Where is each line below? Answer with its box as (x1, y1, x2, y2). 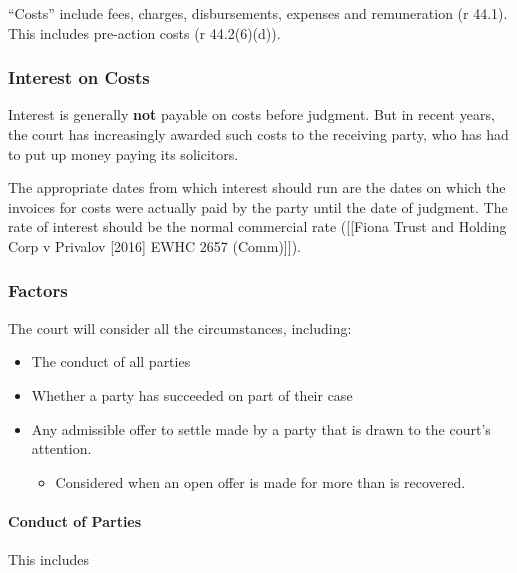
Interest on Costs (8, 65, 150, 90)
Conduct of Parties (8, 510, 142, 531)
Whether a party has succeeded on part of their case (31, 384, 353, 405)
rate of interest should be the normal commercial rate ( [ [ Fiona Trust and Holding (8, 216, 507, 237)
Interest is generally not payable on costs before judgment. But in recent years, (8, 104, 495, 125)
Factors (8, 278, 68, 303)
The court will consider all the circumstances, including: (8, 317, 352, 338)
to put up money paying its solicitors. (8, 143, 239, 164)
